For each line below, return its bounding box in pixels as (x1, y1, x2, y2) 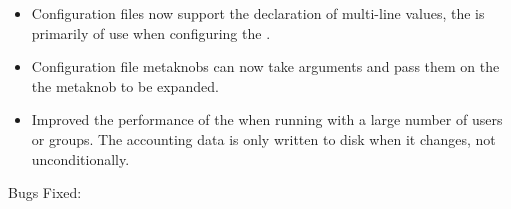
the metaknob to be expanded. (31, 75, 219, 96)
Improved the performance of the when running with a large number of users (31, 109, 503, 130)
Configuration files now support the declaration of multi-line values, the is (31, 3, 485, 23)
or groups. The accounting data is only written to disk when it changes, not (31, 128, 496, 149)
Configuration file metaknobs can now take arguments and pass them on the (31, 56, 500, 77)
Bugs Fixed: (8, 182, 82, 203)
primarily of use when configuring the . (31, 22, 271, 43)
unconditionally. (31, 148, 130, 169)
